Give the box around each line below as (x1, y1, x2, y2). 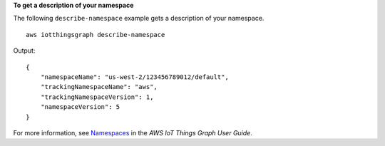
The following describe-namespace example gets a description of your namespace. (13, 14, 265, 23)
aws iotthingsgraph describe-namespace (26, 31, 165, 38)
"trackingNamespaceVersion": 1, (40, 93, 154, 101)
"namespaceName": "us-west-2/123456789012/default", (40, 73, 230, 81)
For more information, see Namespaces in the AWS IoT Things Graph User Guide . (13, 128, 252, 137)
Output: (13, 46, 36, 55)
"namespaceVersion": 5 (40, 103, 120, 111)
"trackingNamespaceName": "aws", (40, 83, 158, 91)
